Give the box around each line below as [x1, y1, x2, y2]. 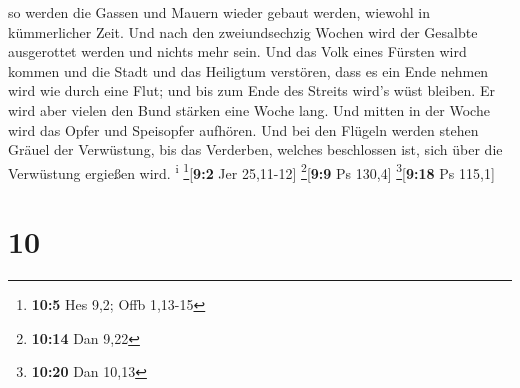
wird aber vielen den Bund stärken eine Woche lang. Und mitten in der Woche [8, 99, 490, 120]
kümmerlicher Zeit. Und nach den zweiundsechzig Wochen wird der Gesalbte [8, 21, 478, 42]
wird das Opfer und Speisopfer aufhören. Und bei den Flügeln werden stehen [8, 119, 479, 140]
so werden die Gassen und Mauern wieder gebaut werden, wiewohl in [8, 2, 431, 22]
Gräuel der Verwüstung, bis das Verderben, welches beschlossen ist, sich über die [8, 139, 503, 160]
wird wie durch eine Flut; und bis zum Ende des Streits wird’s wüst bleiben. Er [8, 80, 495, 101]
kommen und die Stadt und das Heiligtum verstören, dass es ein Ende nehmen [8, 60, 489, 81]
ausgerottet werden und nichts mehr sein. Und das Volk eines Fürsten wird [8, 41, 467, 62]
